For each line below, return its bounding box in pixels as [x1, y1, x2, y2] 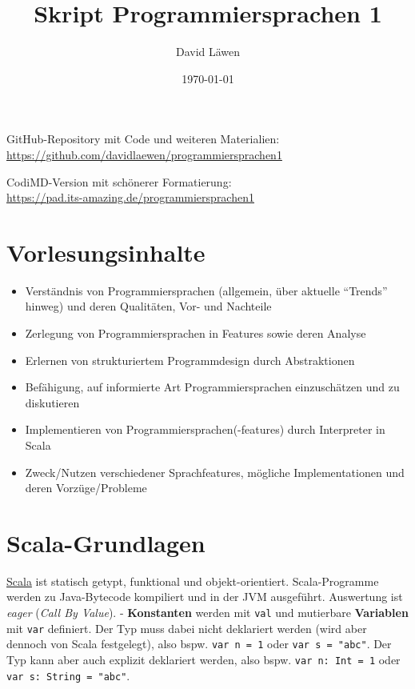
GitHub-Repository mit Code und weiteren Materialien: [6, 130, 280, 147]
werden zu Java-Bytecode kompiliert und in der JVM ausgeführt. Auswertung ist [6, 588, 403, 605]
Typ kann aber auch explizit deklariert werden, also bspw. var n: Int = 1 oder [6, 651, 401, 668]
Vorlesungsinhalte [6, 235, 206, 268]
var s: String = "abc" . [6, 667, 130, 683]
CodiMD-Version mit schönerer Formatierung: [6, 173, 232, 190]
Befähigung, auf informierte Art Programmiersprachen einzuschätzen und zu [25, 379, 400, 395]
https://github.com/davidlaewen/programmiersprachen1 [6, 146, 282, 162]
